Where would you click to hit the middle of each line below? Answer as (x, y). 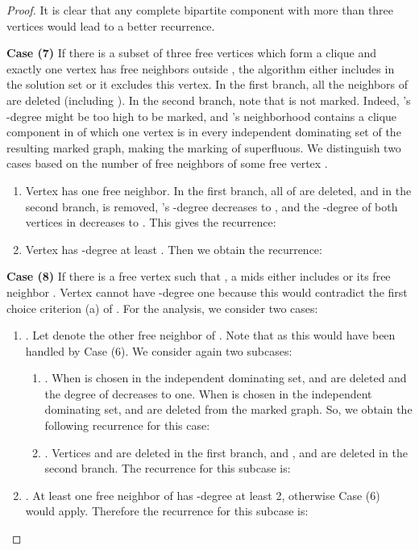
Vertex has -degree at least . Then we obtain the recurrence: (174, 249)
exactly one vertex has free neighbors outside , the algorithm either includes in (201, 68)
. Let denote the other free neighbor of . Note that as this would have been (210, 335)
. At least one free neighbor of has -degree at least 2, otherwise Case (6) (203, 495)
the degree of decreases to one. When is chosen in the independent (208, 393)
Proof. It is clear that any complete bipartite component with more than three (200, 10)
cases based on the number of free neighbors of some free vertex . (167, 163)
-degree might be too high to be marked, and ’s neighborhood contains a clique (202, 116)
